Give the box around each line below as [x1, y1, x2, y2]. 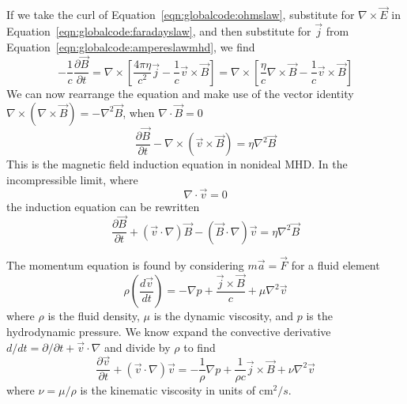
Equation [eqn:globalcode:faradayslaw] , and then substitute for [6, 23, 311, 40]
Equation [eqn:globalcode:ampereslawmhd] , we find [6, 38, 255, 55]
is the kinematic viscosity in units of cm [80, 382, 273, 398]
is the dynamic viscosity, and [153, 308, 294, 324]
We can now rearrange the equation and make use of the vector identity [6, 85, 354, 101]
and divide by [104, 338, 171, 355]
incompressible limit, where [6, 171, 138, 187]
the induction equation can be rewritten [6, 198, 200, 214]
